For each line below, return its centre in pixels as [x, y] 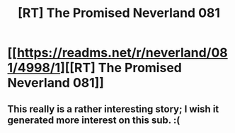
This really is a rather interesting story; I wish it [113, 109]
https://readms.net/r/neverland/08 [122, 53]
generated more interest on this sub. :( [94, 120]
